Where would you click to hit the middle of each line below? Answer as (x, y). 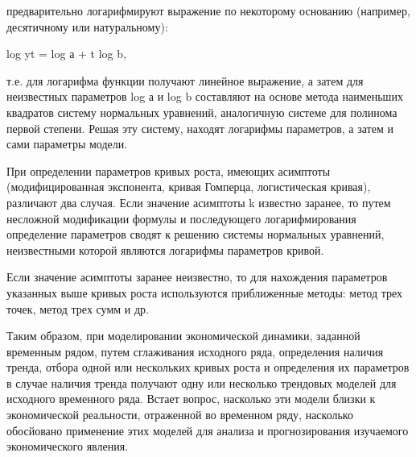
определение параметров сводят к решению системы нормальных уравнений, (196, 234)
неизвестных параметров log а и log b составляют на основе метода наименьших (205, 96)
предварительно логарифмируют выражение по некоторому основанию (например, (208, 10)
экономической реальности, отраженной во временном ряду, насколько (180, 415)
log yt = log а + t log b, (66, 54)
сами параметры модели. (67, 144)
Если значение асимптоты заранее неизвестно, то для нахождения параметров (197, 277)
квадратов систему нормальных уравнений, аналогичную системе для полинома (202, 112)
